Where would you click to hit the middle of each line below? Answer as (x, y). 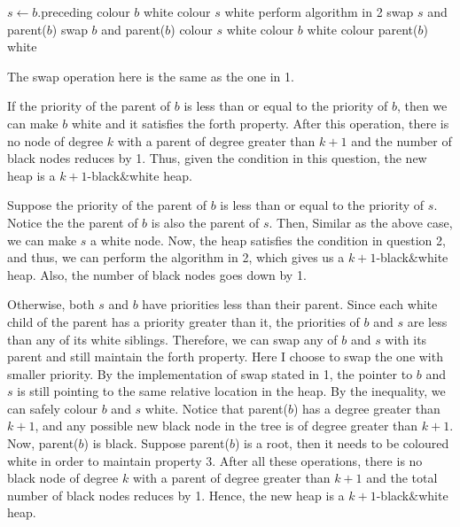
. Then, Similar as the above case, (361, 222)
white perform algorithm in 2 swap (319, 12)
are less (427, 321)
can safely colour (53, 408)
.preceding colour (84, 12)
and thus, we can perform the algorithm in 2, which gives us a (176, 257)
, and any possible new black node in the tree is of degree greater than (226, 426)
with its (406, 339)
